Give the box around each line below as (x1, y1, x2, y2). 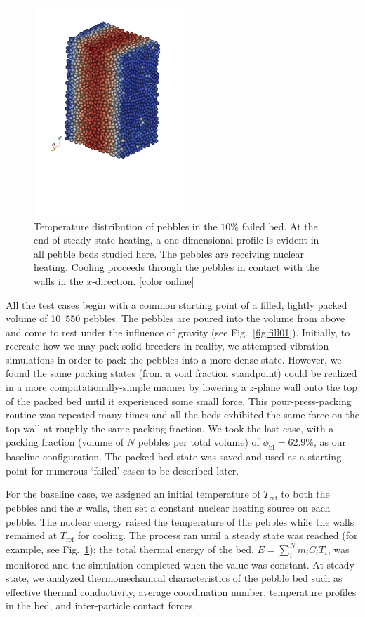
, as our (314, 434, 347, 449)
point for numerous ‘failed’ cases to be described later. (6, 463, 239, 477)
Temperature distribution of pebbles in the (34, 218, 218, 233)
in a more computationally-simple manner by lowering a (6, 380, 246, 394)
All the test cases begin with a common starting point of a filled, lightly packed (6, 297, 347, 312)
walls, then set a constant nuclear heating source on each (86, 500, 331, 515)
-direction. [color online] (92, 273, 194, 288)
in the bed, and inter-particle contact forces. (6, 598, 196, 613)
